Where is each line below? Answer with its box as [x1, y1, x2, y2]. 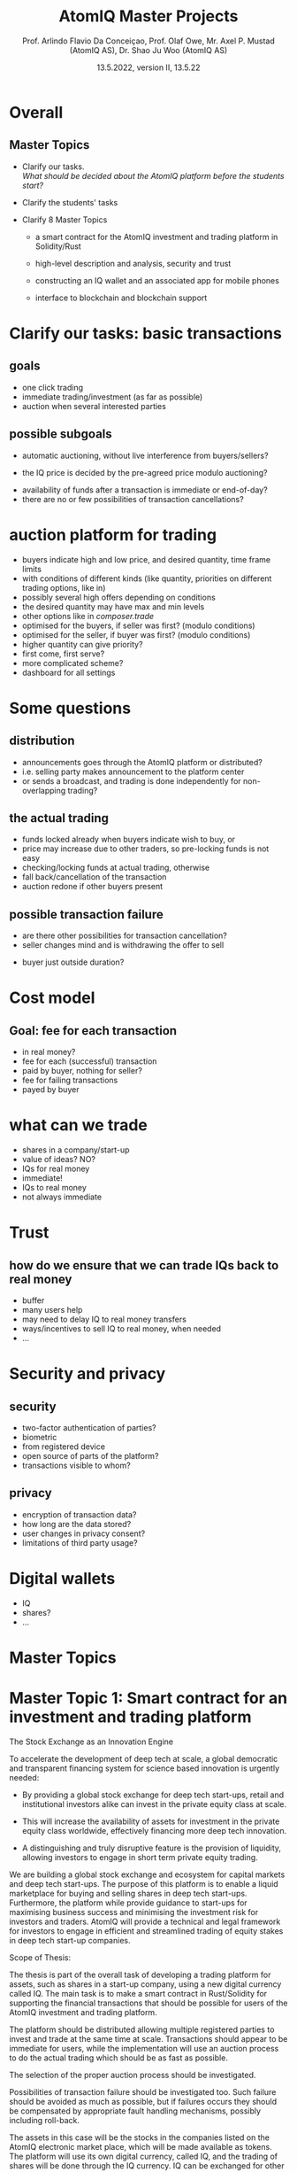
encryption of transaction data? [21, 1509, 137, 1520]
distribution [9, 733, 75, 749]
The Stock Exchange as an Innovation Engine [9, 1736, 174, 1747]
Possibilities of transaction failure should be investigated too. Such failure [9, 2086, 277, 2097]
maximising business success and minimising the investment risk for [9, 1906, 259, 1917]
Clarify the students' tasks [21, 197, 118, 207]
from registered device [21, 1441, 106, 1452]
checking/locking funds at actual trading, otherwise [21, 862, 210, 873]
